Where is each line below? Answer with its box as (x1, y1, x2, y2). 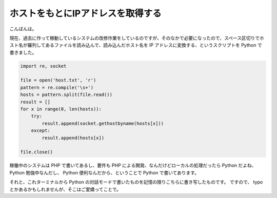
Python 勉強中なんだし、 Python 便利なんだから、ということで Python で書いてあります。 (9, 169, 200, 175)
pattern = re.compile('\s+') (20, 85, 94, 90)
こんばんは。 (9, 26, 37, 32)
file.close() (20, 149, 53, 155)
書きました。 (9, 49, 37, 55)
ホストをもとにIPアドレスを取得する (9, 8, 162, 19)
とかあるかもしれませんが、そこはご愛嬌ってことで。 (9, 186, 122, 192)
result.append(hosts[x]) (42, 135, 105, 141)
